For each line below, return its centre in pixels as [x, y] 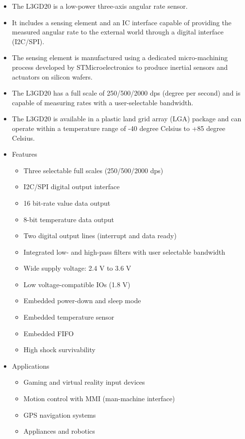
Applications [31, 366]
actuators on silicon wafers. [52, 76]
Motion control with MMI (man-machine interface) [99, 398]
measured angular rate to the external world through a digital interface [118, 32]
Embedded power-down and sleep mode [82, 301]
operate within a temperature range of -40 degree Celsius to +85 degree [119, 128]
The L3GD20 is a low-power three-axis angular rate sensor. [100, 6]
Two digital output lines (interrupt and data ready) [100, 236]
